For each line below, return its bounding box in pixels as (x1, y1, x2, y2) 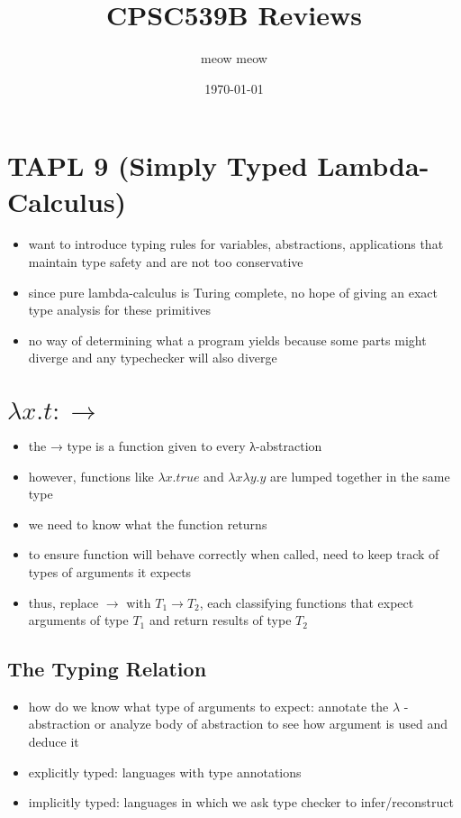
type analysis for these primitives (28, 300, 212, 319)
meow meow (201, 49, 267, 68)
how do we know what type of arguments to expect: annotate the (28, 696, 389, 715)
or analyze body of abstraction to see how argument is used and (95, 714, 448, 733)
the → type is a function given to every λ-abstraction (28, 436, 322, 455)
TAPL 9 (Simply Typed (7, 147, 308, 184)
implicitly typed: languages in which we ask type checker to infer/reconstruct (28, 793, 454, 812)
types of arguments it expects (28, 562, 192, 581)
